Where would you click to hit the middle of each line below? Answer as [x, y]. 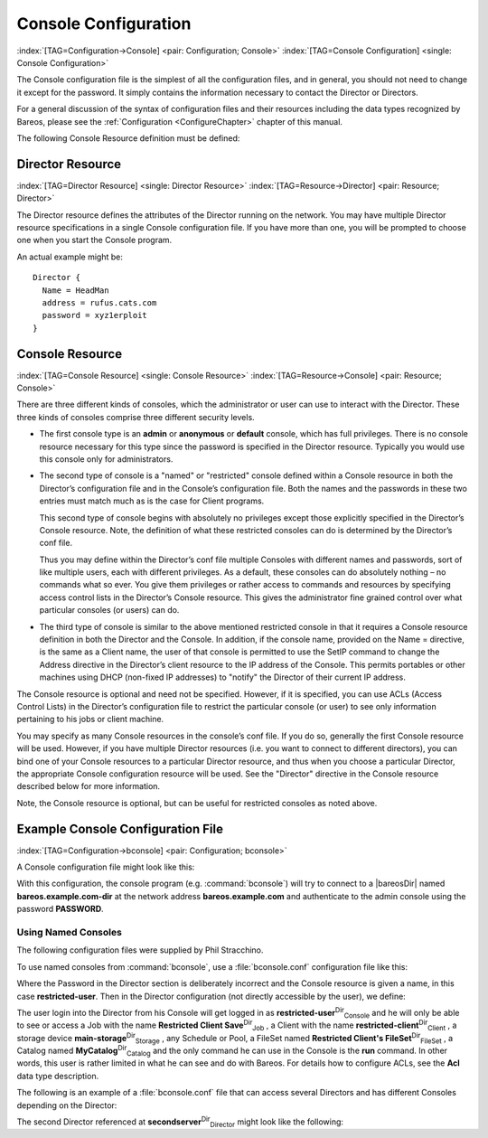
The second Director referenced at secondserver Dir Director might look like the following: [180, 1122]
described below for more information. [89, 786]
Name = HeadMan [75, 290]
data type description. [58, 1076]
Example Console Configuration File [120, 828]
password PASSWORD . [60, 909]
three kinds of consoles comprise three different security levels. [136, 417]
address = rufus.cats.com [99, 302]
